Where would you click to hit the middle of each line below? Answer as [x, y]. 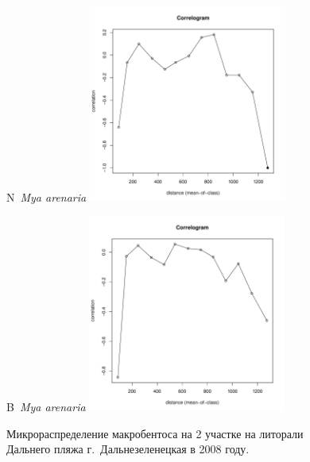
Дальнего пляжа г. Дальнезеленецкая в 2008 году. [128, 449]
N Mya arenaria [46, 196]
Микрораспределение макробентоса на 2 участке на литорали [155, 433]
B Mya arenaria [46, 406]
